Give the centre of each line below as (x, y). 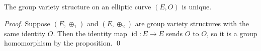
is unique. (197, 6)
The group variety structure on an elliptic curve (78, 6)
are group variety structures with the (192, 23)
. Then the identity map (90, 33)
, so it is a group (232, 33)
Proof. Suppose (27, 23)
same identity (25, 33)
